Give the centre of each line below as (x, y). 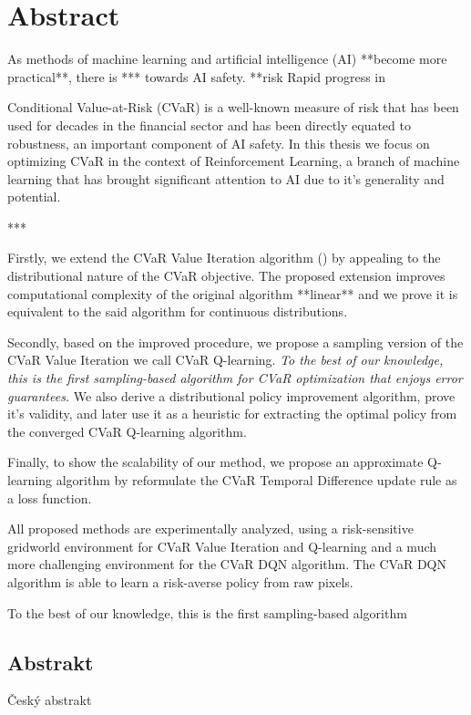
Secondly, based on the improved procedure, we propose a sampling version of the (235, 342)
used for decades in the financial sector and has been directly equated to (209, 124)
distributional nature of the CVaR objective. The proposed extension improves (226, 276)
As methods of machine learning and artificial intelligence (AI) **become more (227, 59)
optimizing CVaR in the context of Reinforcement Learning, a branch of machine (234, 161)
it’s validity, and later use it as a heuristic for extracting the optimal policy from (232, 414)
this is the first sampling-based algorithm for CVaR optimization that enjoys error (235, 378)
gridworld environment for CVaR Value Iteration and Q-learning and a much (222, 546)
